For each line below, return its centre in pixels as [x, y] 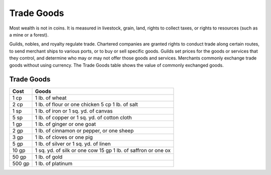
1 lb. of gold [49, 157]
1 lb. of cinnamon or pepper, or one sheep [85, 131]
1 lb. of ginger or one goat [66, 124]
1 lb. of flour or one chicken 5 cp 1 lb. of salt [87, 104]
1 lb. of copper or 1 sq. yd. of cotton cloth [84, 117]
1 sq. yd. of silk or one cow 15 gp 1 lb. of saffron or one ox [103, 150]
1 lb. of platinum [54, 163]
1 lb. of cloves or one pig [64, 137]
